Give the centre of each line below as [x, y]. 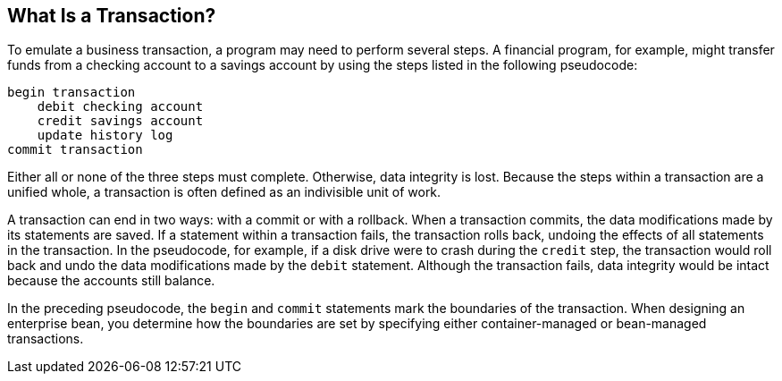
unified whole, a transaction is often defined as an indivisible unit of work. [224, 192]
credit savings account [120, 121]
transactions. [46, 339]
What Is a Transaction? [112, 16]
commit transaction [75, 150]
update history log [105, 135]
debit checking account [120, 107]
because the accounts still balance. [111, 281]
